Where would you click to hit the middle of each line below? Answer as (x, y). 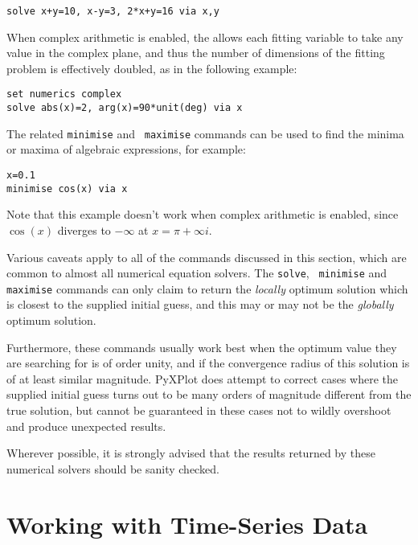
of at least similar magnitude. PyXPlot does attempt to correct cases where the (202, 378)
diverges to (84, 229)
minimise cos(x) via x (67, 188)
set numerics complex (64, 94)
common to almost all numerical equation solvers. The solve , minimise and (197, 273)
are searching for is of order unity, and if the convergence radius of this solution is (208, 363)
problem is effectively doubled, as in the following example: (152, 68)
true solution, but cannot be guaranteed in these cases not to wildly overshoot (199, 410)
